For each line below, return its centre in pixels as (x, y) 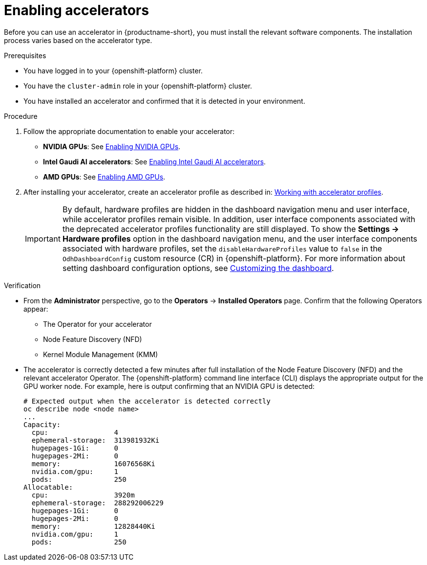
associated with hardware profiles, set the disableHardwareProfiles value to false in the (222, 248)
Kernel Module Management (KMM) (101, 354)
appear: (36, 309)
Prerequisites (25, 55)
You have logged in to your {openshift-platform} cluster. (113, 70)
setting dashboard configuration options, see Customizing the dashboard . (198, 268)
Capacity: (42, 424)
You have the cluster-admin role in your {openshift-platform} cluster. (138, 86)
